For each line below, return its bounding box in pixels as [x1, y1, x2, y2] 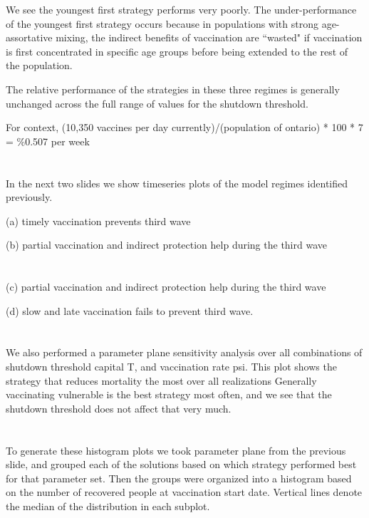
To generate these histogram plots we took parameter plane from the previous [6, 442, 346, 457]
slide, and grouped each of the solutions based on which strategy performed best [6, 457, 357, 472]
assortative [6, 30, 53, 45]
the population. [6, 58, 73, 73]
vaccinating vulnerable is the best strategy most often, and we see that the [6, 387, 332, 402]
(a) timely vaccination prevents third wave [6, 213, 191, 228]
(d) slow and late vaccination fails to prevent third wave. [6, 303, 254, 318]
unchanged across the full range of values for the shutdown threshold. [6, 95, 308, 110]
